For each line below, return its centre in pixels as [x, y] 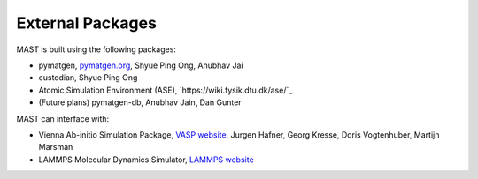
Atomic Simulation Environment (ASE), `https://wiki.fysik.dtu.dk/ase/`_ [166, 90]
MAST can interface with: [63, 118]
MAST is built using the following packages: [96, 49]
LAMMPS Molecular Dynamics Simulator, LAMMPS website [146, 160]
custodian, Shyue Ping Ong [88, 78]
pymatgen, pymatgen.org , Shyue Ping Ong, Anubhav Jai [141, 65]
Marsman [56, 147]
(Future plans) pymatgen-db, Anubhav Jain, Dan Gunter [140, 102]
